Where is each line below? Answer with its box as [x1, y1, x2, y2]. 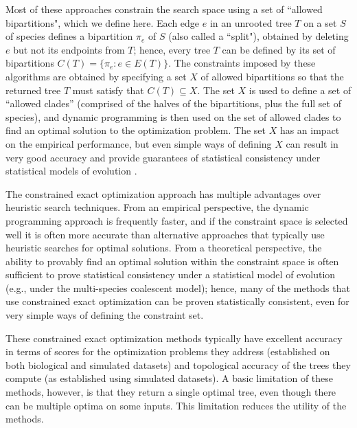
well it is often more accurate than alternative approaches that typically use [5, 227, 325, 241]
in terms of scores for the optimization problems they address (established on [5, 344, 330, 359]
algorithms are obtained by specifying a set [5, 69, 187, 83]
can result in [286, 136, 338, 150]
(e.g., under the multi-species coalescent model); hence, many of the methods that [5, 280, 350, 295]
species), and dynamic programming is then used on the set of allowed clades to [5, 109, 341, 124]
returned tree [5, 82, 61, 97]
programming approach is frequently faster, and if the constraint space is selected [5, 213, 348, 227]
